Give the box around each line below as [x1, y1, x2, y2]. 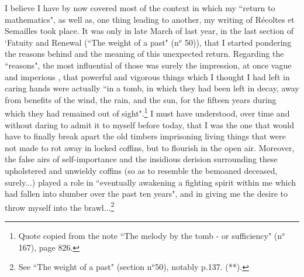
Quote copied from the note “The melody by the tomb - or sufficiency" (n [18, 230, 282, 241]
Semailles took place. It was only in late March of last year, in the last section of [5, 25, 293, 37]
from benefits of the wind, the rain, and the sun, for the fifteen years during [5, 93, 277, 105]
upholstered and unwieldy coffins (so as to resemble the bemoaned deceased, [5, 164, 278, 176]
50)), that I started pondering [184, 36, 292, 48]
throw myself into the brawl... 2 [5, 199, 115, 213]
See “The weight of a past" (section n [18, 261, 152, 273]
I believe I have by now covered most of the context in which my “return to [5, 2, 275, 13]
